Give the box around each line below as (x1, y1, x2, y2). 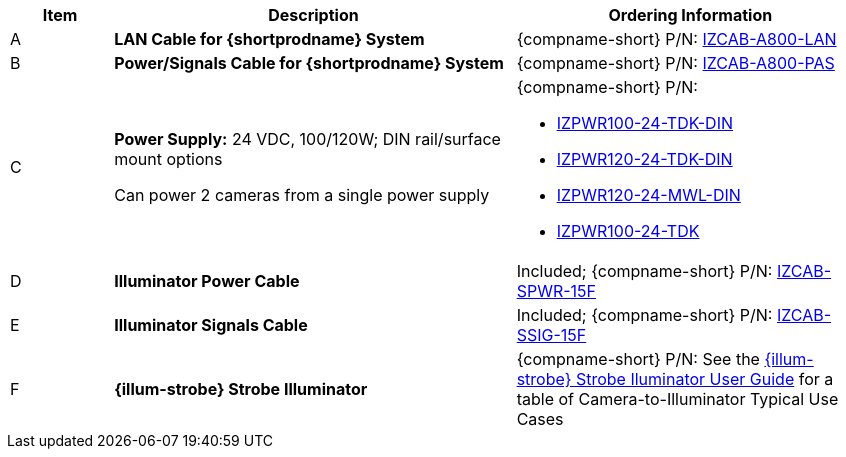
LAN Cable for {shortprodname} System (114, 29, 425, 49)
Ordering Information (608, 5, 773, 25)
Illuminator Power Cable (114, 271, 300, 291)
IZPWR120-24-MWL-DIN (556, 185, 741, 205)
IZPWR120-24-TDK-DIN (556, 149, 733, 169)
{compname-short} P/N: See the (516, 349, 760, 369)
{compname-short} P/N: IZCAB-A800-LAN (516, 29, 837, 49)
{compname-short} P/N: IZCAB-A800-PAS (516, 53, 835, 73)
